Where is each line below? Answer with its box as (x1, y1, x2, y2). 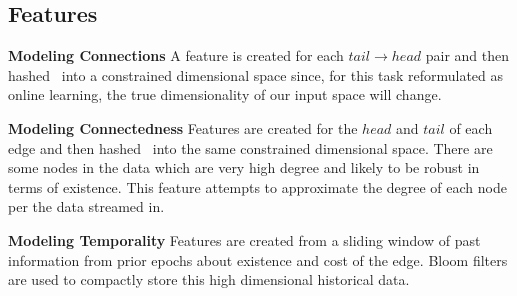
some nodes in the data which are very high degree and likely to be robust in (8, 157, 480, 178)
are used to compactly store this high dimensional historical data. (8, 269, 410, 290)
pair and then (425, 45, 510, 66)
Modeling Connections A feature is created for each (8, 45, 344, 66)
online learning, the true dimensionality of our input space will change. (8, 84, 442, 105)
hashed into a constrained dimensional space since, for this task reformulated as (8, 64, 504, 85)
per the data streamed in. (8, 196, 165, 217)
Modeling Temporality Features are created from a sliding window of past (8, 229, 481, 250)
